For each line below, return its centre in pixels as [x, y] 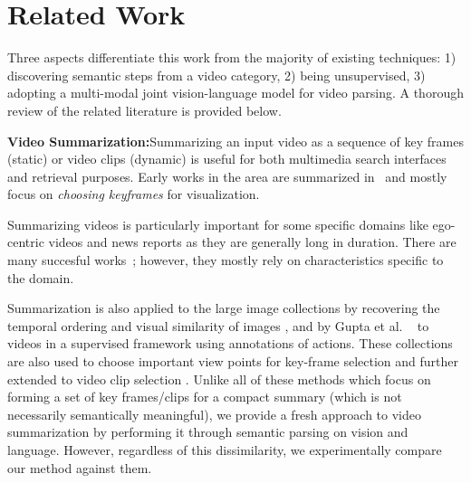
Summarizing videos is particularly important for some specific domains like [218, 224]
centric [26, 242]
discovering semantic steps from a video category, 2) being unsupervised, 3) [216, 75]
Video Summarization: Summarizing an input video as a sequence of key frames [235, 141]
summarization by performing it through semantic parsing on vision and [208, 432]
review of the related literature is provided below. [144, 110]
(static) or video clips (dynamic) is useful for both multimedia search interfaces [227, 159]
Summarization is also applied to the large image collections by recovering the [224, 308]
